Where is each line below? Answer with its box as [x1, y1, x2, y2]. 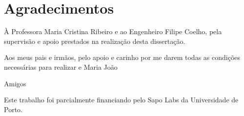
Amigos [4, 78, 26, 88]
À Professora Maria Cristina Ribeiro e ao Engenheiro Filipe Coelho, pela [4, 26, 222, 37]
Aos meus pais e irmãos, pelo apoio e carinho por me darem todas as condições [4, 52, 241, 62]
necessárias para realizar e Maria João [4, 61, 118, 72]
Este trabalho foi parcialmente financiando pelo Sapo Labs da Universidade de [4, 95, 239, 105]
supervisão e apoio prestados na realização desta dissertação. [4, 36, 185, 46]
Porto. [4, 104, 22, 114]
